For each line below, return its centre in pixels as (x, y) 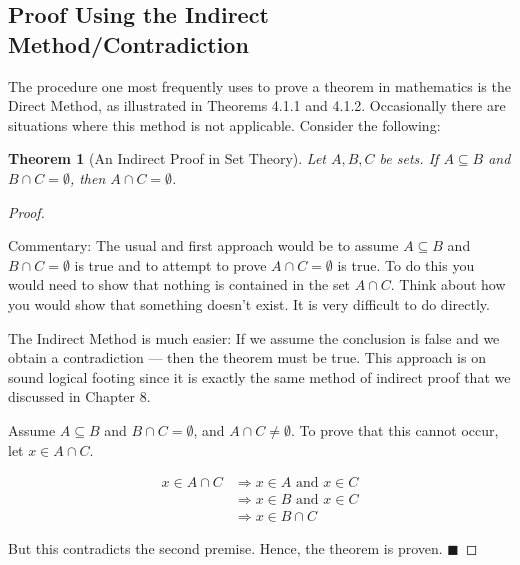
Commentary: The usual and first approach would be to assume (203, 245)
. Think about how (448, 284)
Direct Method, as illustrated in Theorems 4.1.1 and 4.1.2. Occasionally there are (257, 105)
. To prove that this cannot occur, (394, 429)
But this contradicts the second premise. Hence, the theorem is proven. (225, 548)
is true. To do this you (406, 264)
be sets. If (409, 158)
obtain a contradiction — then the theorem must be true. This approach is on (247, 357)
